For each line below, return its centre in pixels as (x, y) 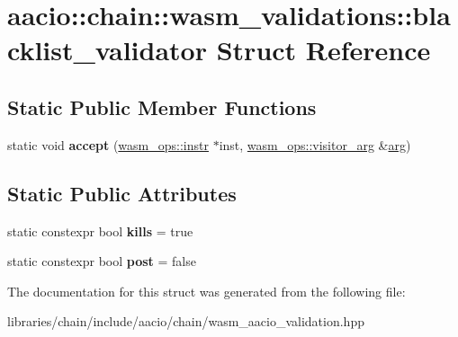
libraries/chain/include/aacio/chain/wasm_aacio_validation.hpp (186, 321)
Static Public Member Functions (162, 106)
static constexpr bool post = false (102, 261)
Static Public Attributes (122, 193)
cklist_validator (107, 50)
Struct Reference (323, 50)
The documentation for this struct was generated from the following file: (207, 291)
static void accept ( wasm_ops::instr (108, 144)
